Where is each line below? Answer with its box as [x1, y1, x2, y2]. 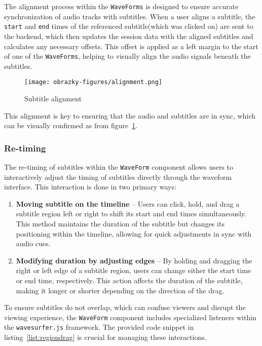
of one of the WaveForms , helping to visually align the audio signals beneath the [4, 51, 251, 61]
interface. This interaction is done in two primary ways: [4, 181, 176, 192]
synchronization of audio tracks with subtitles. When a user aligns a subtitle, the [4, 11, 255, 21]
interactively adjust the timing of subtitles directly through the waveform [4, 171, 232, 182]
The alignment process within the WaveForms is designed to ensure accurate [4, 1, 239, 11]
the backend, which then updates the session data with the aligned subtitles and [4, 30, 253, 41]
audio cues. [16, 238, 51, 249]
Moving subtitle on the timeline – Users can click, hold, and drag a [16, 198, 240, 209]
